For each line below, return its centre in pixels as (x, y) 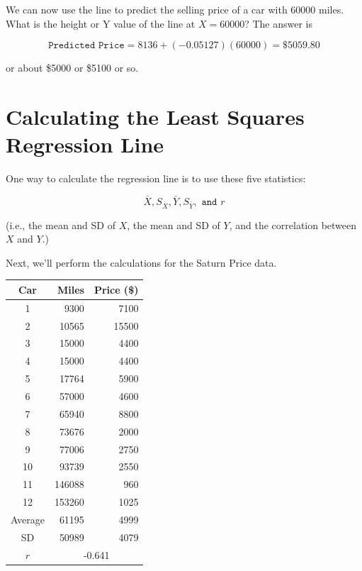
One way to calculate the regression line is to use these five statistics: (156, 178)
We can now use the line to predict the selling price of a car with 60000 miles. (175, 9)
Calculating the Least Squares (155, 116)
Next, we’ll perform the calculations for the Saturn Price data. (141, 262)
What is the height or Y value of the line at (101, 23)
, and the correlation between (293, 224)
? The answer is (279, 23)
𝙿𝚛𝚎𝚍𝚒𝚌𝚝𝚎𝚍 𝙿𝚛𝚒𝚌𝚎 (86, 46)
